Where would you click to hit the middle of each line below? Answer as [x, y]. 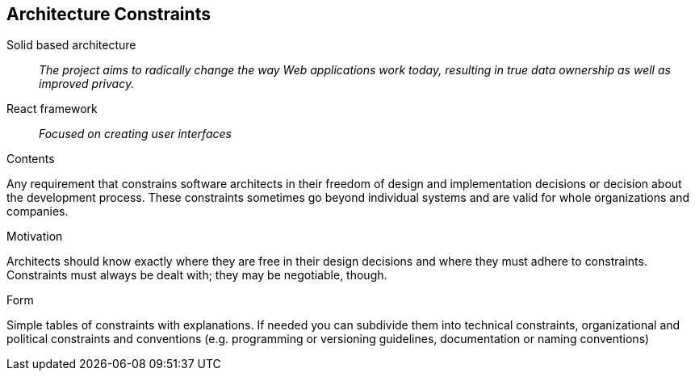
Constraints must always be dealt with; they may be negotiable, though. [197, 275]
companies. [38, 212]
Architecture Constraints [109, 14]
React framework [52, 109]
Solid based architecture [71, 45]
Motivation [35, 237]
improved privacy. [87, 84]
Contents [31, 159]
